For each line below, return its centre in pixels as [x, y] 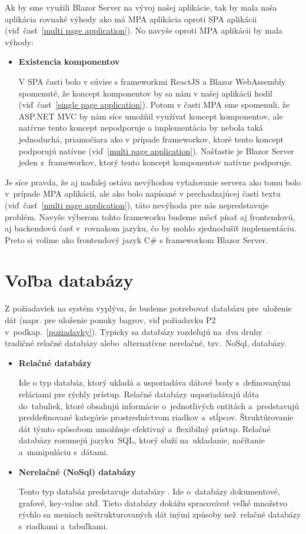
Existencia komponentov [69, 62]
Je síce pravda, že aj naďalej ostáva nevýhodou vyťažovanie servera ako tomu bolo [153, 182]
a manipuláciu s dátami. [64, 451]
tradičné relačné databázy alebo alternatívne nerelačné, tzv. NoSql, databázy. [146, 343]
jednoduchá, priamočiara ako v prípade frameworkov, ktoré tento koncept [151, 139]
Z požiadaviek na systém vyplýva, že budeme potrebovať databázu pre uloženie [148, 308]
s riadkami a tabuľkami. [63, 525]
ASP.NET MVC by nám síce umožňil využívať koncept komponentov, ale [151, 116]
